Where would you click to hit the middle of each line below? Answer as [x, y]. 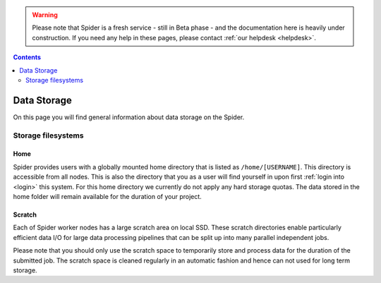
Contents [27, 57]
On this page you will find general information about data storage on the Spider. [129, 117]
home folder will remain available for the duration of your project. [108, 196]
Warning [45, 15]
